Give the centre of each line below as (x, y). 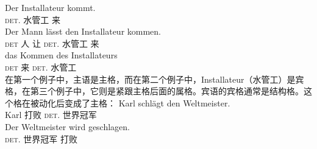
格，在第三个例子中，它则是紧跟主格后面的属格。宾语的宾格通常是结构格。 (154, 91)
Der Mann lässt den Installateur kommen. (83, 31)
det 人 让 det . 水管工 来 (52, 43)
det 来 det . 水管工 (41, 67)
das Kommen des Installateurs (61, 55)
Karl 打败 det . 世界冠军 (51, 115)
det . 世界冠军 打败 (41, 138)
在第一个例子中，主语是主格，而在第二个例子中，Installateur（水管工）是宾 (155, 79)
